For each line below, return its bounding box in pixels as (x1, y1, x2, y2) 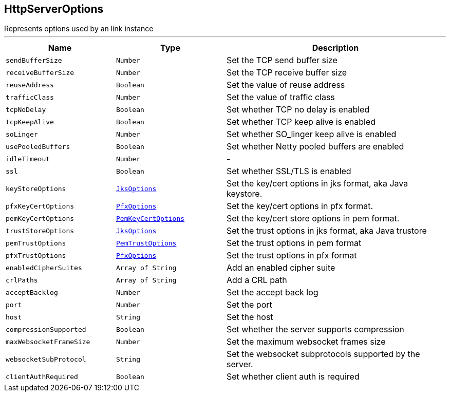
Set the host (227, 312, 273, 323)
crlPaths (6, 276, 38, 284)
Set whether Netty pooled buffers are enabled (227, 141, 404, 152)
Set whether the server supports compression (227, 324, 404, 335)
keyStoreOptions (6, 184, 66, 193)
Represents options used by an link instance (4, 24, 154, 33)
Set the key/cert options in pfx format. (227, 201, 373, 212)
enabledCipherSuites (6, 263, 82, 272)
